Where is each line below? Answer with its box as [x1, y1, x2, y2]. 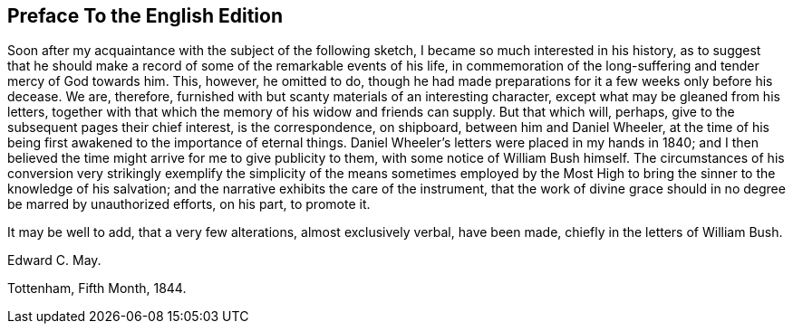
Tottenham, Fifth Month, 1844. [7, 280, 187, 297]
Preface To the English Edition [7, 5, 283, 27]
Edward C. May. [7, 252, 102, 269]
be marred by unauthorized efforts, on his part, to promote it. [7, 196, 371, 213]
